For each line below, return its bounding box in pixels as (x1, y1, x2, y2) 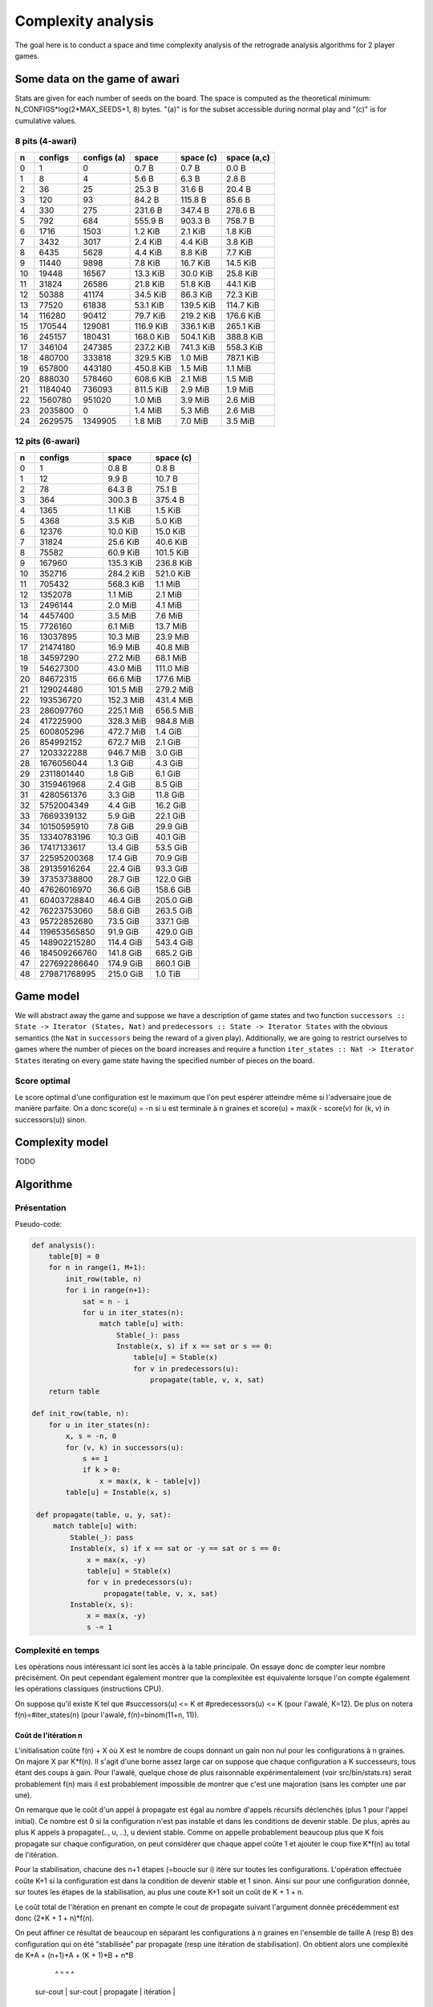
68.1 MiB (155, 652, 188, 663)
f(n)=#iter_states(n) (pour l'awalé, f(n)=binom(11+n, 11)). (14, 1710, 200, 1720)
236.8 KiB (155, 557, 192, 568)
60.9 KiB (107, 547, 140, 558)
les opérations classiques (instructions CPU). (14, 1684, 164, 1694)
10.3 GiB (107, 831, 140, 842)
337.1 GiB (155, 915, 190, 926)
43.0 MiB (107, 662, 142, 674)
